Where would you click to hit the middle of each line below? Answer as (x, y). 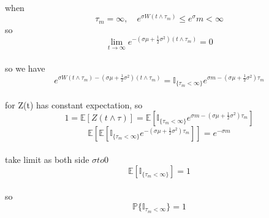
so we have (25, 68)
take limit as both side (47, 159)
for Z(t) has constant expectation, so (74, 104)
